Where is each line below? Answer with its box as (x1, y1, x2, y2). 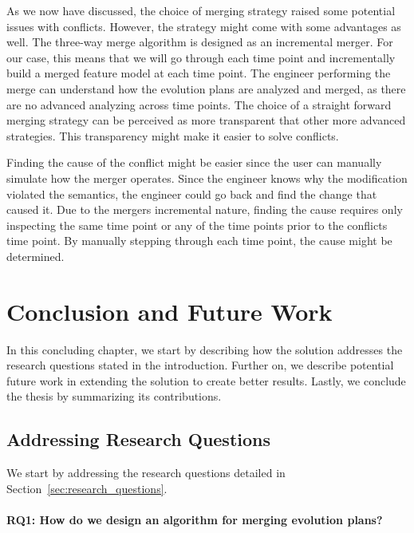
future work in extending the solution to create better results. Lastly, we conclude (6, 372, 406, 389)
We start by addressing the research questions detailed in (6, 464, 286, 481)
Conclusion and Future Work (6, 294, 333, 327)
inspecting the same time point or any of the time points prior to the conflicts (6, 216, 388, 233)
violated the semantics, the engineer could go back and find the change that (6, 185, 377, 202)
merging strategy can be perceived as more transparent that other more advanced (6, 112, 406, 128)
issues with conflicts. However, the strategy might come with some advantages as (6, 18, 401, 34)
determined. (6, 247, 65, 264)
